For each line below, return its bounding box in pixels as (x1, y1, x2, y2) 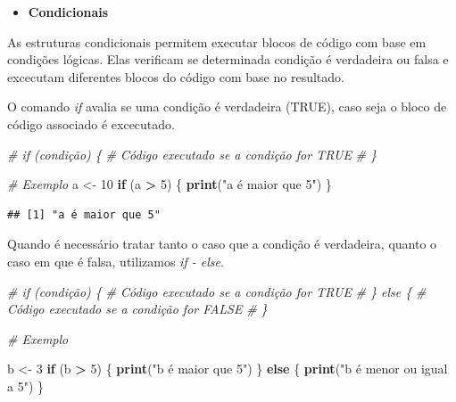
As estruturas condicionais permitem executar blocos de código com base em (7, 32, 427, 51)
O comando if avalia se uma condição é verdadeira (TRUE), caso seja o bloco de (7, 97, 447, 116)
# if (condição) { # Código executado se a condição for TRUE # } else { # (7, 282, 427, 300)
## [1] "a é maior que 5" (7, 208, 161, 221)
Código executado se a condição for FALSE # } (7, 299, 268, 318)
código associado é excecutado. (7, 114, 175, 133)
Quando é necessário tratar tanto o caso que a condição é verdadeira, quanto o (7, 234, 437, 253)
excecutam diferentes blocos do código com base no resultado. (7, 67, 344, 86)
